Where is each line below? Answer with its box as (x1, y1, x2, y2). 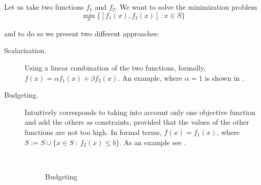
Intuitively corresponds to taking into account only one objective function (25, 106, 255, 117)
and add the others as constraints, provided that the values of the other (25, 117, 249, 127)
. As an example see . (119, 136, 186, 147)
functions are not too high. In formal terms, (25, 126, 162, 137)
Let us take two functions (4, 2, 84, 12)
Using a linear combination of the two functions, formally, (25, 62, 206, 73)
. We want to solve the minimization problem (115, 2, 257, 12)
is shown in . (205, 72, 244, 83)
